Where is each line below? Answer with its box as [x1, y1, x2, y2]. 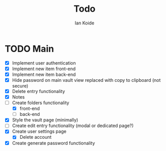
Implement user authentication [12, 59, 76, 66]
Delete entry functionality [12, 88, 65, 94]
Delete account [19, 134, 52, 140]
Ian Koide [74, 20, 95, 26]
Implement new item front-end [12, 66, 76, 72]
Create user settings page [12, 128, 67, 135]
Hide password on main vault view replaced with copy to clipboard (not [12, 77, 161, 83]
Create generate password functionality [12, 140, 95, 146]
